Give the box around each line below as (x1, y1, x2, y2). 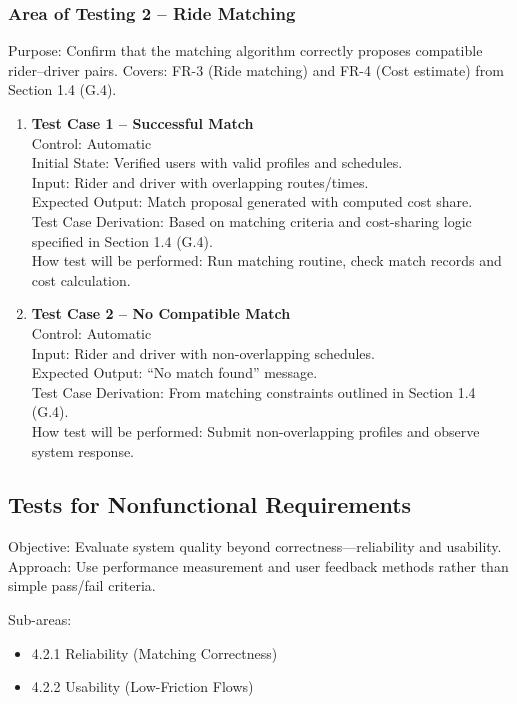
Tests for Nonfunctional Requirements (8, 489, 412, 520)
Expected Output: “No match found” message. (31, 362, 318, 383)
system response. (31, 440, 135, 461)
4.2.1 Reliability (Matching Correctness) (31, 642, 278, 663)
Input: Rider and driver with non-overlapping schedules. (31, 342, 375, 363)
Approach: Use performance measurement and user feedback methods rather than (8, 555, 509, 576)
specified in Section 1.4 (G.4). (31, 230, 213, 251)
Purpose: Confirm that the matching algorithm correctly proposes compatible (8, 40, 483, 61)
